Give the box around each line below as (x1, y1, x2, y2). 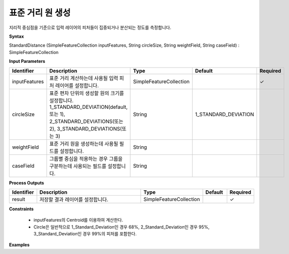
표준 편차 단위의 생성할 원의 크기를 (49, 90, 124, 97)
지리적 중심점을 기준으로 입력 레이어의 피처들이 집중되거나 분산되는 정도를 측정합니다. (9, 25, 171, 30)
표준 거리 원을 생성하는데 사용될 (49, 140, 119, 147)
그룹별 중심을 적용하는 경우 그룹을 (49, 155, 123, 162)
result (12, 196, 25, 203)
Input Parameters (9, 58, 46, 64)
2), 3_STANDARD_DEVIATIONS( (49, 125, 122, 132)
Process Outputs (9, 179, 44, 186)
